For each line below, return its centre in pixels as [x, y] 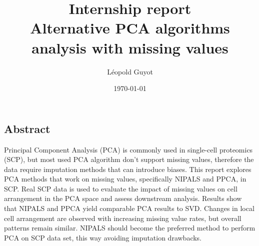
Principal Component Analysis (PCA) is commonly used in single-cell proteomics [128, 149]
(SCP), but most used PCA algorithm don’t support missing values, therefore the [129, 159]
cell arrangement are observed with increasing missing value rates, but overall [123, 218]
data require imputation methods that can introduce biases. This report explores [128, 169]
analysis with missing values [130, 47]
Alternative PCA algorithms [130, 28]
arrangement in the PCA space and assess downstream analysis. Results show [123, 198]
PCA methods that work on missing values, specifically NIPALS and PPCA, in [125, 179]
